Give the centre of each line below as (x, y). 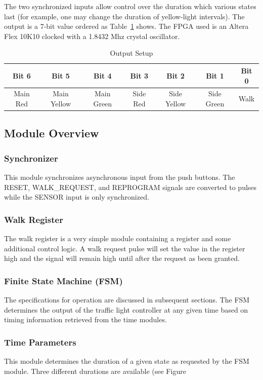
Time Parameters (40, 342)
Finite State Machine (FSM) (63, 280)
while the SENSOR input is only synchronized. (77, 197)
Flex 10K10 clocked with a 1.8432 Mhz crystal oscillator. (92, 36)
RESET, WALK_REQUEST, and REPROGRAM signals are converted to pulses (130, 187)
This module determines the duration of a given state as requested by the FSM (127, 361)
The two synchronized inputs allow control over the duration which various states (130, 6)
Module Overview (52, 133)
